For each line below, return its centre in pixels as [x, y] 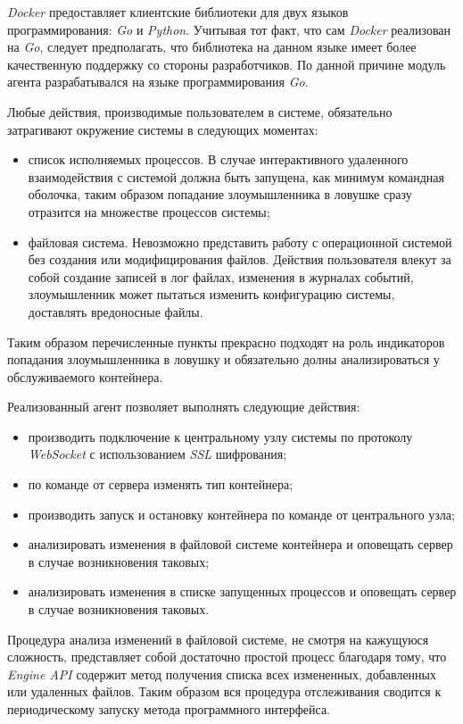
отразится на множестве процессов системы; [149, 211]
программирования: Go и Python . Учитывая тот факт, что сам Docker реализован [229, 29]
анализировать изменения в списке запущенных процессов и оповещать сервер [242, 591]
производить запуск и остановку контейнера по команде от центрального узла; [241, 514]
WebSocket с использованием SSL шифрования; [157, 454]
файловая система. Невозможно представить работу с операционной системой [240, 241]
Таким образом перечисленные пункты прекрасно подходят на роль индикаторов [226, 341]
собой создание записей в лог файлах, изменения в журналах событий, [221, 276]
